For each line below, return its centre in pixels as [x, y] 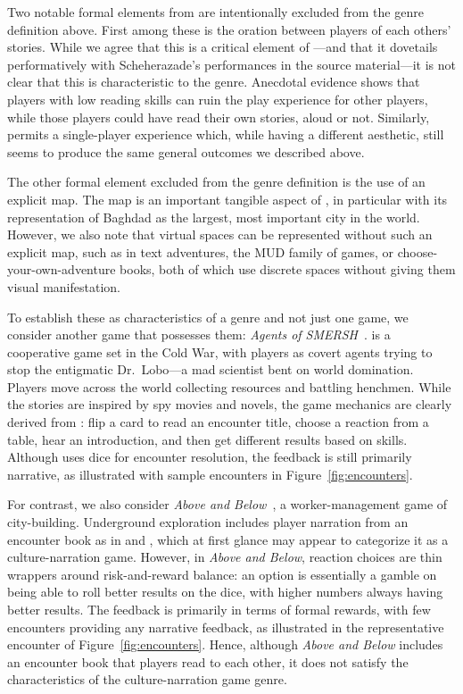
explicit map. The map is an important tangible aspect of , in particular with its [227, 199]
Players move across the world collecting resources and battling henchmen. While [229, 386]
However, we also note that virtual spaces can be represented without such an [220, 234]
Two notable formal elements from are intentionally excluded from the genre [215, 12]
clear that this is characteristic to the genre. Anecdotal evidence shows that [214, 82]
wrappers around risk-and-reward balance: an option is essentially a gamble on [222, 574]
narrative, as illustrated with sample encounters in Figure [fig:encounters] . [210, 474]
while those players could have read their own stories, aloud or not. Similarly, [219, 117]
